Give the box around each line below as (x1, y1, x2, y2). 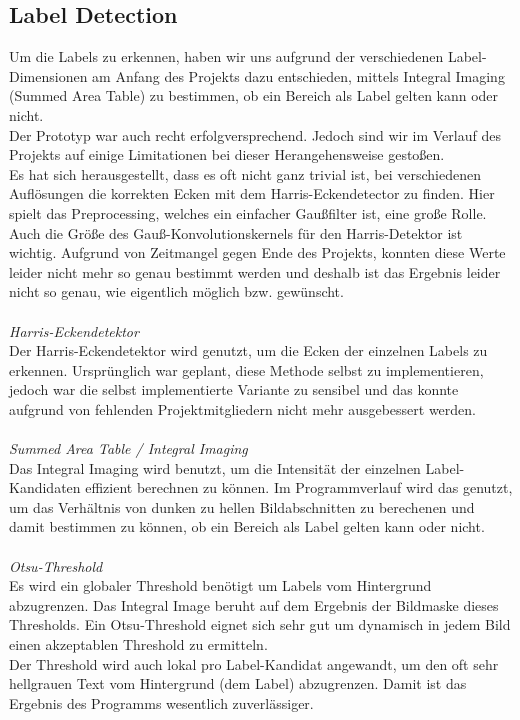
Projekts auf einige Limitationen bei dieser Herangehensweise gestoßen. (9, 144, 445, 165)
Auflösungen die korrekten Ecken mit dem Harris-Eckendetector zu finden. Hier (9, 183, 495, 204)
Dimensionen (9, 65, 88, 86)
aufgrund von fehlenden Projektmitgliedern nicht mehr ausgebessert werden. (9, 398, 476, 419)
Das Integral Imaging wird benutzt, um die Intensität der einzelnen (9, 457, 421, 478)
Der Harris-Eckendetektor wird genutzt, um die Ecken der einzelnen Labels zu (9, 340, 488, 361)
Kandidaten (9, 477, 81, 498)
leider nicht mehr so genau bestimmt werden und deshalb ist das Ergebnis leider (9, 261, 501, 282)
